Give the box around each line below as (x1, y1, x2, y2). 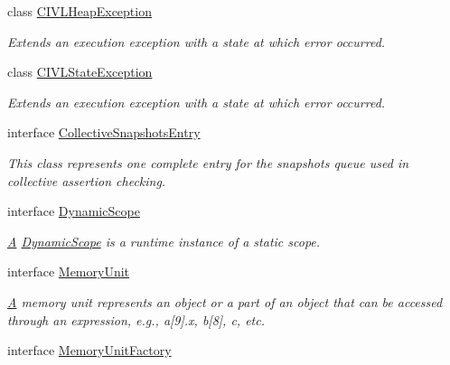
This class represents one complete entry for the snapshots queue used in (7, 153, 409, 172)
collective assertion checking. (7, 171, 166, 190)
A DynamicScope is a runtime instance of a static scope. (7, 231, 321, 250)
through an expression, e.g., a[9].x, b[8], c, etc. (7, 310, 265, 329)
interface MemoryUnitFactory (7, 341, 172, 360)
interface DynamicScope (7, 201, 140, 220)
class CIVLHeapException (7, 2, 152, 20)
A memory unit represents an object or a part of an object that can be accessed (7, 292, 443, 311)
